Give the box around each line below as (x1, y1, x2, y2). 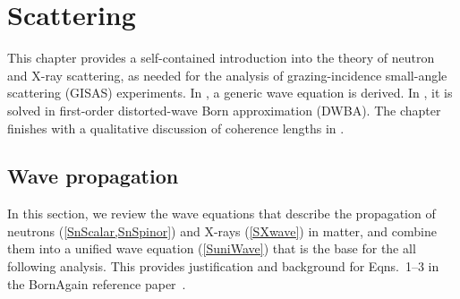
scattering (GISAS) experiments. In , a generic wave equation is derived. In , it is (7, 83, 453, 102)
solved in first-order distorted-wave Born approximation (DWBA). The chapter (7, 100, 441, 119)
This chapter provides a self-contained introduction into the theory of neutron (7, 48, 435, 67)
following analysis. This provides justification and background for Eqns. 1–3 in (7, 257, 439, 276)
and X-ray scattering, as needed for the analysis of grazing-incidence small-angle (7, 65, 447, 84)
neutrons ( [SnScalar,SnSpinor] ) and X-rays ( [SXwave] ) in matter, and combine (7, 221, 437, 240)
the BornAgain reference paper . (7, 274, 186, 293)
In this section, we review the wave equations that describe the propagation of (7, 204, 436, 223)
